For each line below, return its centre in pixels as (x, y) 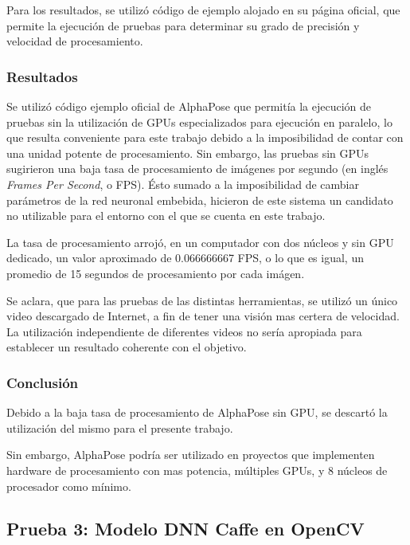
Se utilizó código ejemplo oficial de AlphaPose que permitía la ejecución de (189, 106)
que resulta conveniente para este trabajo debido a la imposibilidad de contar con (205, 137)
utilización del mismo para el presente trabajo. (120, 427)
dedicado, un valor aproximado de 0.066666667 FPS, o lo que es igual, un (185, 258)
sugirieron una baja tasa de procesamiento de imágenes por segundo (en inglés (197, 169)
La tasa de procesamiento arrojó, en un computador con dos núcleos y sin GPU (200, 242)
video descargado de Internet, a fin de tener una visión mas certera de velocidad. (203, 316)
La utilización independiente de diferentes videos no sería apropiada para (184, 331)
